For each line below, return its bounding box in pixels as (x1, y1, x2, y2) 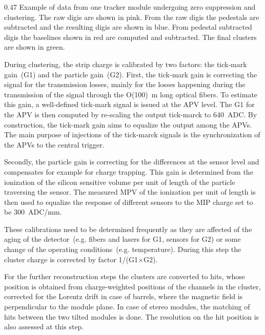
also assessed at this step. (4, 321, 84, 332)
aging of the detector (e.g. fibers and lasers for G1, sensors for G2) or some (4, 234, 241, 244)
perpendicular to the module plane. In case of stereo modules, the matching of (4, 301, 250, 312)
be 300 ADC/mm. (4, 206, 62, 217)
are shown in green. (4, 41, 65, 52)
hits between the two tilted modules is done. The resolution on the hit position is (4, 311, 259, 322)
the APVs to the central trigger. (4, 139, 105, 150)
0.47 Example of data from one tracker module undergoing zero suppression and (4, 2, 256, 12)
